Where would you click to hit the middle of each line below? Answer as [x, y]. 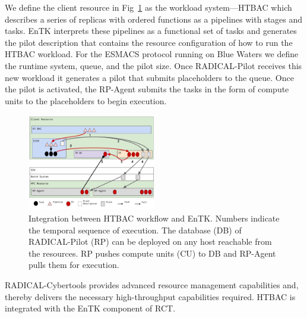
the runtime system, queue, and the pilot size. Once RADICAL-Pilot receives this [153, 65]
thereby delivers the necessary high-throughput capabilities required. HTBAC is [150, 296]
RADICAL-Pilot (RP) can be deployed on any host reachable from [150, 241]
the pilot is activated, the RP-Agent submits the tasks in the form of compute [147, 89]
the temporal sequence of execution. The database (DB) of [135, 230]
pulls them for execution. [74, 265]
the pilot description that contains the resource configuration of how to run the [149, 42]
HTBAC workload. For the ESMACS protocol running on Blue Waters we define [152, 54]
